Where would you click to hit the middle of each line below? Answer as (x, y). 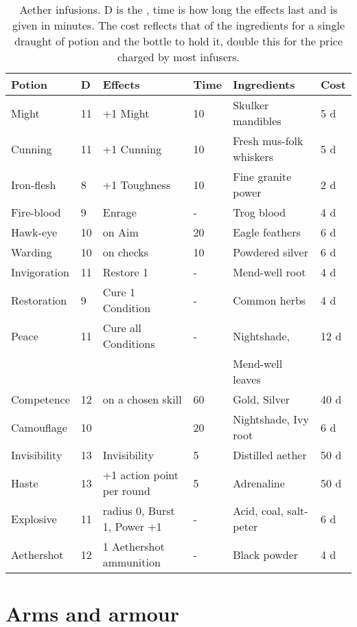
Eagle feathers (267, 232)
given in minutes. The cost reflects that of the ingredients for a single (178, 25)
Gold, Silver (262, 399)
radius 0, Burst (139, 510)
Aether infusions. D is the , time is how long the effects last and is (178, 9)
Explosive (34, 518)
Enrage (119, 212)
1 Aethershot (134, 546)
